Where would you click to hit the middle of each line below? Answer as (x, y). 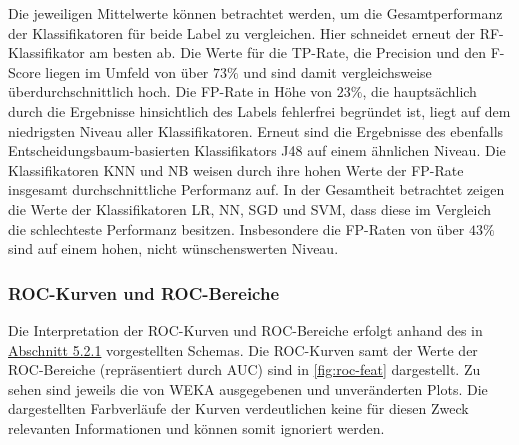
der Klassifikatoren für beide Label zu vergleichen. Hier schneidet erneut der (241, 32)
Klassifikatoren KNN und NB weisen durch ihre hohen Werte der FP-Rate (236, 169)
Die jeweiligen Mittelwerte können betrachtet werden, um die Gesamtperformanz (255, 13)
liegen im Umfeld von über (127, 71)
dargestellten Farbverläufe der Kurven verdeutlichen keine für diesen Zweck (238, 408)
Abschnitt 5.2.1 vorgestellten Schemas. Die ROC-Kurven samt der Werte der (243, 349)
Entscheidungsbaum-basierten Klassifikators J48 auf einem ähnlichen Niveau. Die (257, 150)
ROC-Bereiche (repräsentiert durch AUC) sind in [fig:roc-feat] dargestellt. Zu (244, 369)
